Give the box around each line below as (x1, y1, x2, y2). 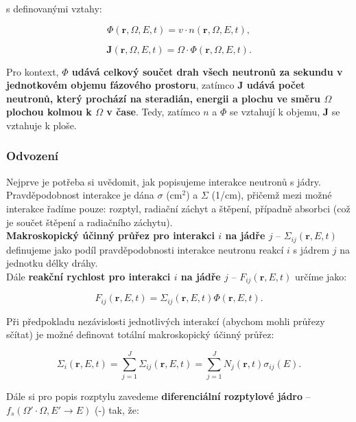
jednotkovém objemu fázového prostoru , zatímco (6, 78, 235, 92)
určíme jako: (295, 269, 347, 283)
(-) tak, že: (94, 402, 139, 417)
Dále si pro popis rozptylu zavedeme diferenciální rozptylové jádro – (6, 389, 311, 403)
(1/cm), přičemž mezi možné (211, 188, 332, 202)
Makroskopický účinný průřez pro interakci (6, 228, 215, 243)
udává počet (246, 78, 305, 92)
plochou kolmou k (6, 104, 92, 119)
